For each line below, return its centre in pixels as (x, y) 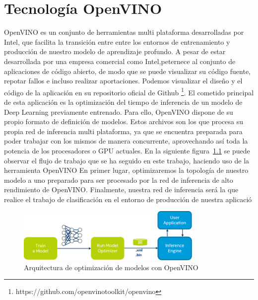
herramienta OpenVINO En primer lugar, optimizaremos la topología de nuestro (126, 170)
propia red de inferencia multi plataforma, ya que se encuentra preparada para (123, 131)
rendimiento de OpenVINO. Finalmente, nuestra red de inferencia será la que (121, 189)
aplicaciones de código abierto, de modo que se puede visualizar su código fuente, (127, 71)
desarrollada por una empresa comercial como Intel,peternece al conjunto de (120, 61)
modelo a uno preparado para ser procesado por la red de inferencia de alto (119, 180)
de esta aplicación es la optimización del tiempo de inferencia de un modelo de (123, 102)
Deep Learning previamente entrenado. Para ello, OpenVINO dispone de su (119, 112)
